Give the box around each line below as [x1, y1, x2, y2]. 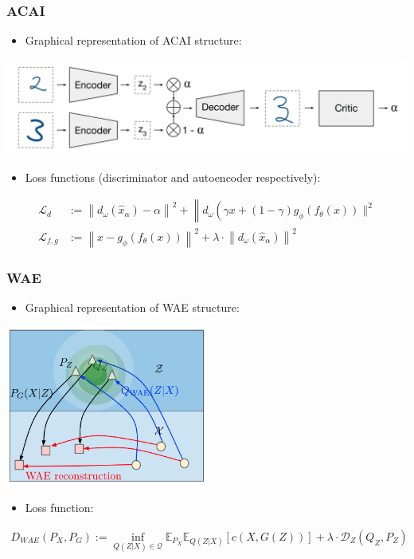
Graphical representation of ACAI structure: [25, 32, 242, 49]
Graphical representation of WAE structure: [25, 298, 240, 315]
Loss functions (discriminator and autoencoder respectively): [25, 168, 321, 185]
